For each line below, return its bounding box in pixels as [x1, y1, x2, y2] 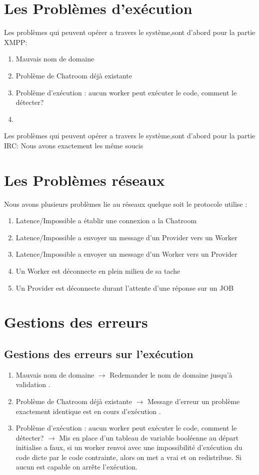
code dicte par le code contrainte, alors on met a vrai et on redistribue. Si [15, 452, 241, 462]
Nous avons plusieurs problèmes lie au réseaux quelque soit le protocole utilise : [4, 198, 247, 209]
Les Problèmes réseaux [4, 169, 165, 190]
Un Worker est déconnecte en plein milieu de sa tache [15, 265, 180, 276]
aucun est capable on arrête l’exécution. [15, 462, 138, 472]
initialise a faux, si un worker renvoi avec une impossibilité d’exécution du [15, 442, 242, 453]
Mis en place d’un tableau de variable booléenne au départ [59, 432, 239, 443]
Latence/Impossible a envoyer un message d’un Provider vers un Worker [15, 232, 237, 242]
